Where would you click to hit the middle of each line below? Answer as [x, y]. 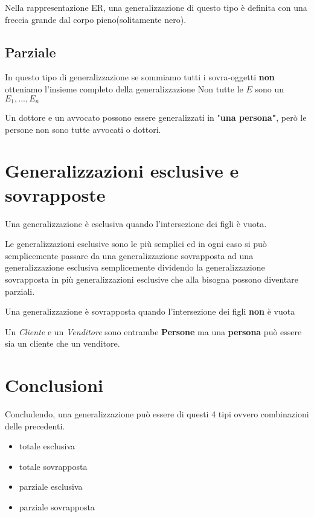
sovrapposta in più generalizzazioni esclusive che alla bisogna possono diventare [152, 279]
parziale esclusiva [51, 486]
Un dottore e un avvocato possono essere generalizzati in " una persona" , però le [156, 117]
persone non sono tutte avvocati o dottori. [83, 129]
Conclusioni [54, 385]
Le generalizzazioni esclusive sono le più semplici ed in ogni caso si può [136, 244]
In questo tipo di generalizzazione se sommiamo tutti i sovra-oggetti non [140, 77]
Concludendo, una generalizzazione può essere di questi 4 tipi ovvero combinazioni [157, 414]
